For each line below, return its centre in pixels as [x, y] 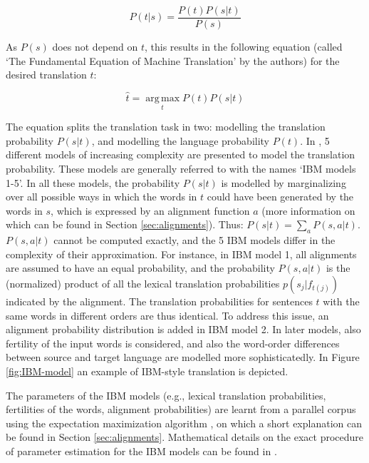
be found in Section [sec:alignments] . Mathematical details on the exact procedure [185, 437]
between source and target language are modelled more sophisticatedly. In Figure [183, 357]
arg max [163, 99]
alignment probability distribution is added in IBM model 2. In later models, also [183, 329]
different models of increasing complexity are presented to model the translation [181, 154]
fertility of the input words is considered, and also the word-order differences [173, 343]
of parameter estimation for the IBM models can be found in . [141, 451]
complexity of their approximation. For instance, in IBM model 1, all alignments [181, 254]
